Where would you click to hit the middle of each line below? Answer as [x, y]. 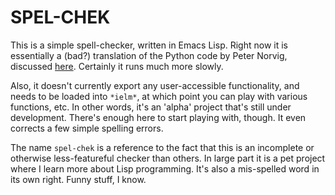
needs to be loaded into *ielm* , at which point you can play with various [159, 96]
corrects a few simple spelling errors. [87, 128]
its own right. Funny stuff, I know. [78, 179]
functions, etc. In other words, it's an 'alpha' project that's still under [151, 107]
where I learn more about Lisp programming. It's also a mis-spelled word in [165, 168]
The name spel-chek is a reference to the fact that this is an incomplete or [162, 147]
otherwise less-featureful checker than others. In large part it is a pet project [168, 158]
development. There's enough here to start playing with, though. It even [158, 117]
